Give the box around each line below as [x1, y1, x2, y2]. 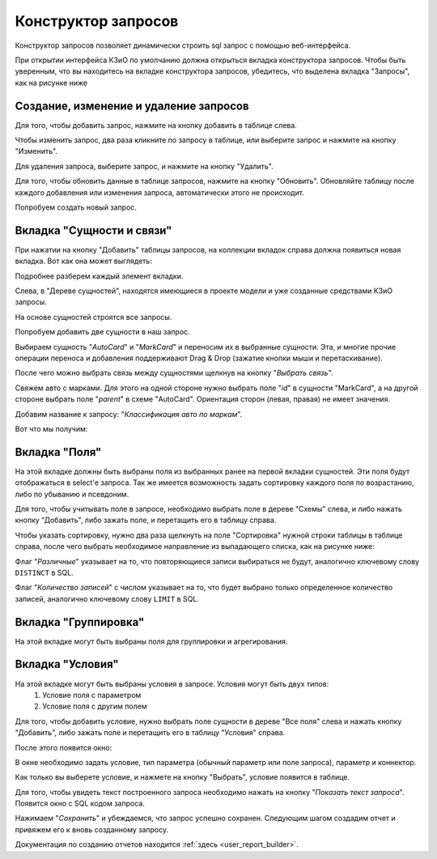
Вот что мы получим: [15, 423, 88, 433]
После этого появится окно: [15, 742, 112, 752]
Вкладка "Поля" [15, 445, 102, 459]
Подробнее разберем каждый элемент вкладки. [15, 271, 184, 281]
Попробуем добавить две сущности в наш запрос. [15, 327, 190, 337]
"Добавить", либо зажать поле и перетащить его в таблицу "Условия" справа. [15, 728, 286, 738]
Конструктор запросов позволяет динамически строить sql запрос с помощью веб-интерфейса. [15, 40, 351, 50]
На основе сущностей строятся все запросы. [15, 312, 172, 321]
